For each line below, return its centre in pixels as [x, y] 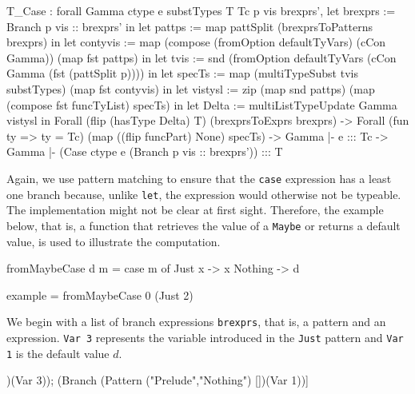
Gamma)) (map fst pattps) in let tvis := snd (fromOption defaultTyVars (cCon [202, 57]
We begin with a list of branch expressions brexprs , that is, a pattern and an [196, 322]
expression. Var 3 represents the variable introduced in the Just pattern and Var [205, 337]
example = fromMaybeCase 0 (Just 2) [100, 295]
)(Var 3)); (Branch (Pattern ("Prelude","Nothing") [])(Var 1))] [158, 380]
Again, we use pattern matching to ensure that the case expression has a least [199, 178]
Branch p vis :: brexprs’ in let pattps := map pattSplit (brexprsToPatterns [190, 26]
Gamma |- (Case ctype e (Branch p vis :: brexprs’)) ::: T [145, 151]
